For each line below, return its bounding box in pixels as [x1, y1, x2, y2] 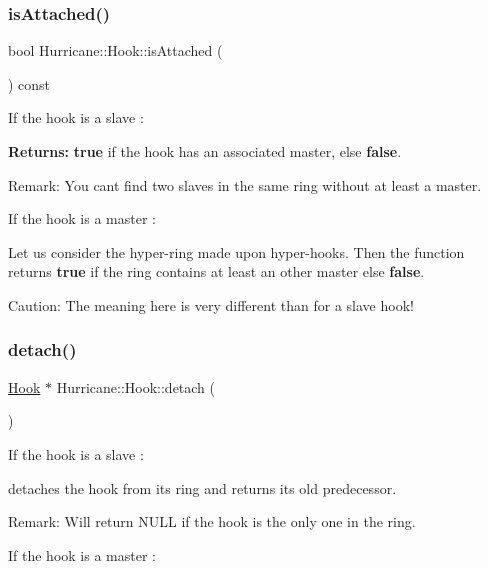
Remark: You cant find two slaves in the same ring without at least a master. [8, 174, 482, 195]
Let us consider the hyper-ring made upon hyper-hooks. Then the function [8, 241, 465, 262]
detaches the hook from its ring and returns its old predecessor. [8, 477, 397, 498]
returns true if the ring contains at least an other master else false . [8, 261, 425, 282]
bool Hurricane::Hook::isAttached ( [8, 40, 223, 61]
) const [8, 73, 51, 94]
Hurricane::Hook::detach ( [56, 376, 216, 397]
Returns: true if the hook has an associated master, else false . [8, 141, 402, 161]
